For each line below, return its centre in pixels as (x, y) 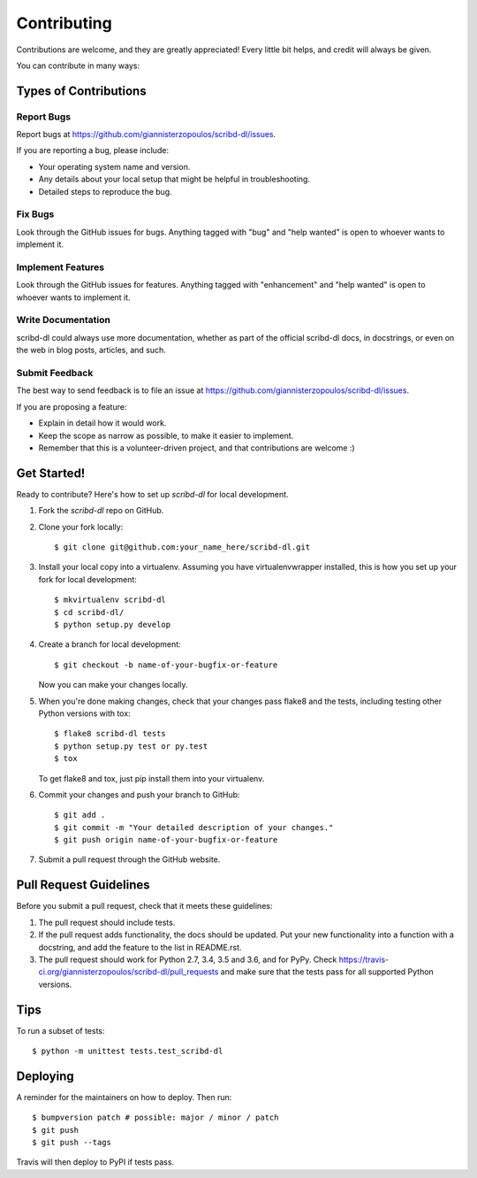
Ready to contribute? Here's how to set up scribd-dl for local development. (152, 494)
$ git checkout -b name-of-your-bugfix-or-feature (166, 665)
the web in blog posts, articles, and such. (91, 350)
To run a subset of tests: (61, 1030)
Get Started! (51, 473)
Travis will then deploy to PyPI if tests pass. (95, 1162)
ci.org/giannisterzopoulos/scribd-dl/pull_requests (129, 972)
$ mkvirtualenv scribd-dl (110, 600)
